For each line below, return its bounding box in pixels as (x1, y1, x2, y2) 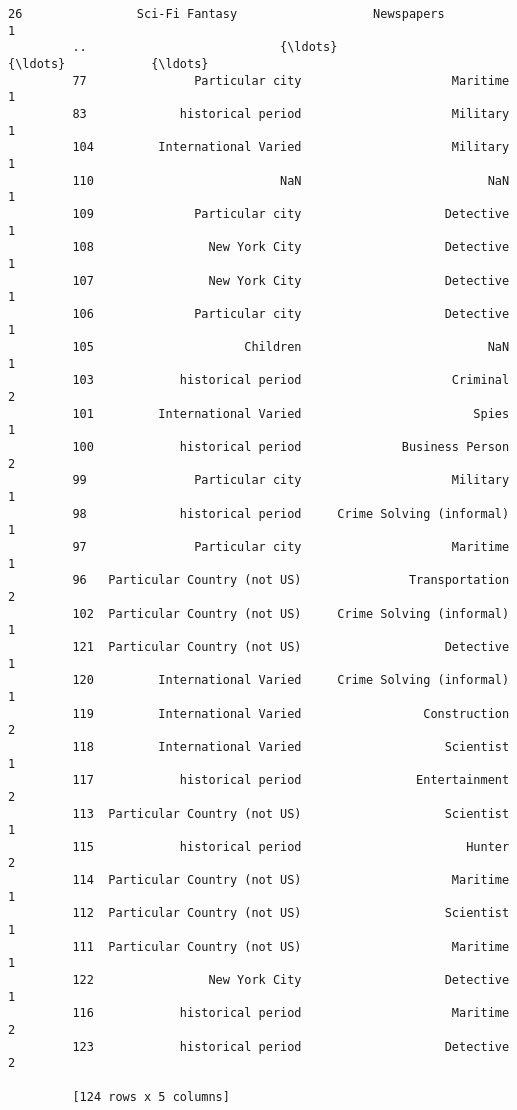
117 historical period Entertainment (72, 773, 510, 788)
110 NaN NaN (72, 173, 510, 188)
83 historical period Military (72, 106, 510, 121)
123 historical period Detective (72, 1039, 510, 1054)
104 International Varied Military (72, 140, 510, 155)
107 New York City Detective (72, 273, 510, 288)
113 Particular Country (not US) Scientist (72, 806, 510, 821)
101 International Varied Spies (72, 406, 510, 421)
